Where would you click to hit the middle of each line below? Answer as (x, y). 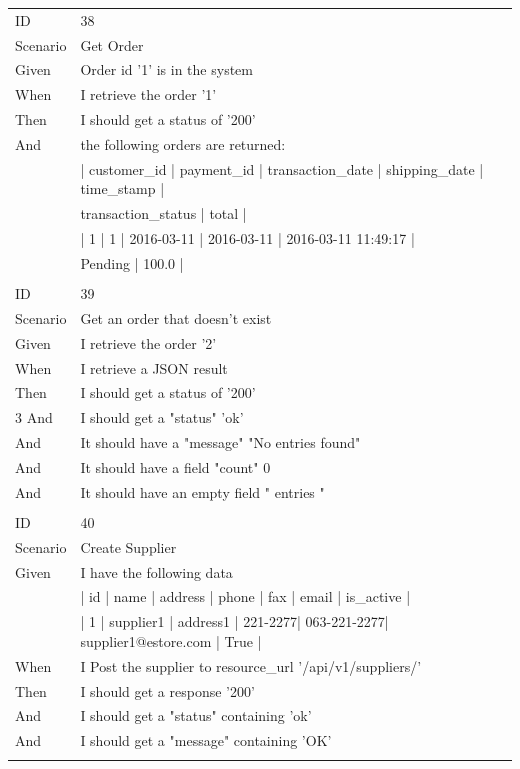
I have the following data (156, 571)
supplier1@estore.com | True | (171, 640)
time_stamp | (122, 188)
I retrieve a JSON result (154, 367)
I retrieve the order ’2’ (148, 342)
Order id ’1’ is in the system (166, 69)
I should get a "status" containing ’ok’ (196, 715)
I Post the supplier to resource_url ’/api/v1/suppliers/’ (251, 665)
